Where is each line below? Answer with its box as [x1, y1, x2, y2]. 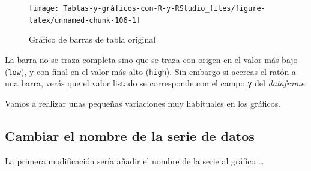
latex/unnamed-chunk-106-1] [29, 16, 141, 25]
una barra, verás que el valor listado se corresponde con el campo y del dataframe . [5, 77, 307, 89]
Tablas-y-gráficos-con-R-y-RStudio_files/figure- [63, 4, 265, 13]
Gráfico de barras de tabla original [29, 33, 156, 46]
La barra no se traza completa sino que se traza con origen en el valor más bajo [5, 53, 298, 65]
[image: [29, 4, 59, 13]
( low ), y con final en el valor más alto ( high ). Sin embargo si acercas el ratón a [5, 65, 296, 77]
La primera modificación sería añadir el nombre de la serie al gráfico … [5, 154, 264, 167]
